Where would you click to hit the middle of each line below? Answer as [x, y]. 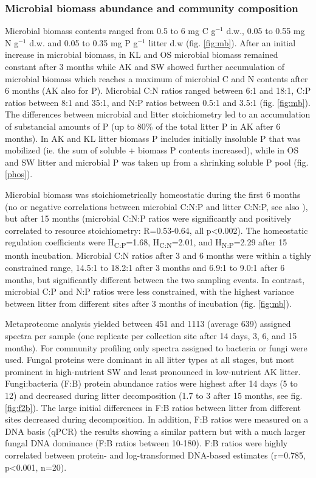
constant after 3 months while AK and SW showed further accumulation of [145, 66]
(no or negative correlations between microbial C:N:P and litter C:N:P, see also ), [156, 206]
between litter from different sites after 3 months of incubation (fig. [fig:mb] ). [148, 303]
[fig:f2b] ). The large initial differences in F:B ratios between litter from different [153, 407]
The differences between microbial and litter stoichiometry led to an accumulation [158, 114]
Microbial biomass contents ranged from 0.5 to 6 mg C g [110, 31]
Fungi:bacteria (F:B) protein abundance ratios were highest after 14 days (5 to [151, 383]
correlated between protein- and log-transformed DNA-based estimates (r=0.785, [155, 455]
